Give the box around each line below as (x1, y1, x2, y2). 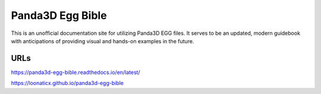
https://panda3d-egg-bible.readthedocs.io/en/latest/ (11, 69, 140, 76)
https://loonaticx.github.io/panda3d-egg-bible (11, 80, 124, 87)
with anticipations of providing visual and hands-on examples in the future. (11, 37, 194, 44)
